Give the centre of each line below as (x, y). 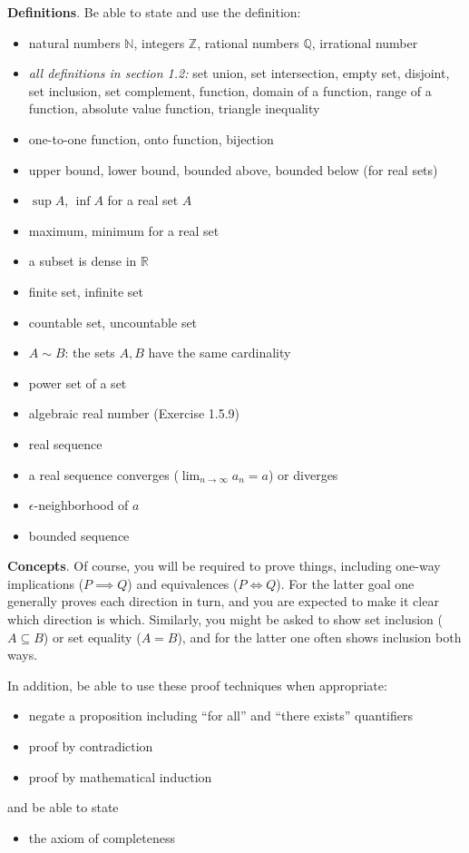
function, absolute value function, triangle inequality (174, 108)
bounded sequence (79, 535)
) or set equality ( (92, 637)
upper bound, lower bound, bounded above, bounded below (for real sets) (233, 169)
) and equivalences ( (183, 583)
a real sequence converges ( (103, 474)
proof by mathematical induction (120, 776)
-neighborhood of (81, 505)
